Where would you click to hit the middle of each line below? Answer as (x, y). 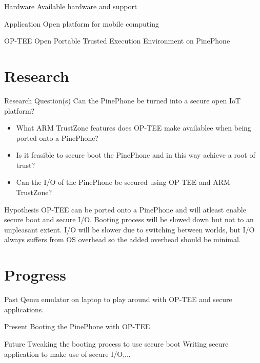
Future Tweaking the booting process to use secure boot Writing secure (116, 343)
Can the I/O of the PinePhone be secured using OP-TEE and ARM (123, 182)
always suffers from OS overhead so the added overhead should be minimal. (123, 239)
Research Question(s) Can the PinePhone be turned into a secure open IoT (123, 100)
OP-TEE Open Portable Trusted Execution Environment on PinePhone (117, 41)
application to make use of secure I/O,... (67, 354)
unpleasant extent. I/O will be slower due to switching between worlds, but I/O (129, 229)
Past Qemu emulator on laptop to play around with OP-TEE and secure (118, 299)
